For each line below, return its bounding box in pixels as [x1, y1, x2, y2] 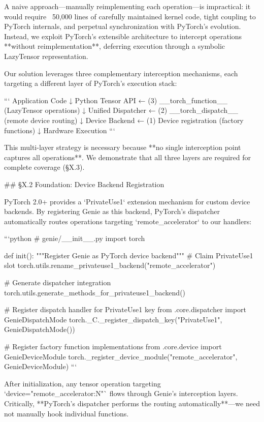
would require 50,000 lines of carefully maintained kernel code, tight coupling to [4, 11, 256, 21]
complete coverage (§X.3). [4, 162, 85, 172]
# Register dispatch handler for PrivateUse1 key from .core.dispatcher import [4, 304, 247, 315]
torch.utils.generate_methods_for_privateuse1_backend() [4, 287, 186, 297]
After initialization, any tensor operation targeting [4, 378, 161, 388]
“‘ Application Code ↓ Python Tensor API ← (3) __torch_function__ [4, 95, 228, 105]
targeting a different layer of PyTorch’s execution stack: [4, 78, 177, 88]
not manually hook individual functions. [4, 408, 129, 418]
